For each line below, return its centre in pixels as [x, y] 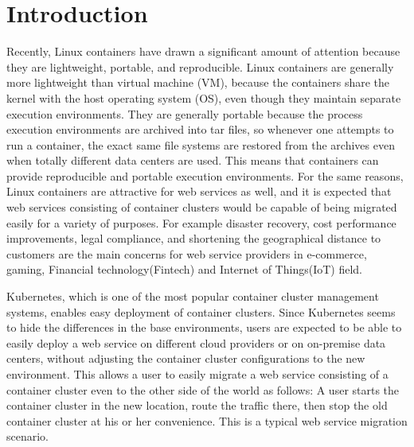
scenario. [28, 436]
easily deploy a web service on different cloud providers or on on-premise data [196, 342]
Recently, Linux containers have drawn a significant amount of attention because [203, 51]
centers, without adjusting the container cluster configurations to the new [186, 358]
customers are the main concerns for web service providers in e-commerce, [187, 253]
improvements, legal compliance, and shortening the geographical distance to [194, 238]
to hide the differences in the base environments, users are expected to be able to [204, 327]
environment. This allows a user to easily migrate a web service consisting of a [197, 374]
